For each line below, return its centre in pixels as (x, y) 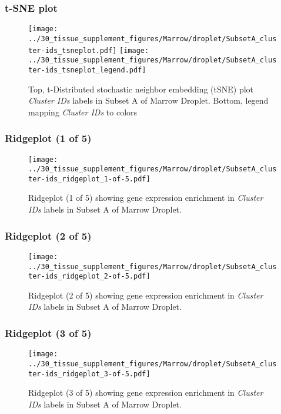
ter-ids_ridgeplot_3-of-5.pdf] (89, 374)
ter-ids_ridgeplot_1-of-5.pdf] (89, 179)
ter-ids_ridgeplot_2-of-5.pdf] (89, 276)
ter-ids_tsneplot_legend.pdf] (87, 70)
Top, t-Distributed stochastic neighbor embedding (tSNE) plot (141, 89)
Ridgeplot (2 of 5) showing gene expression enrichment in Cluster (146, 295)
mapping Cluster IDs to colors (83, 112)
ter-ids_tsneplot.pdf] (73, 50)
